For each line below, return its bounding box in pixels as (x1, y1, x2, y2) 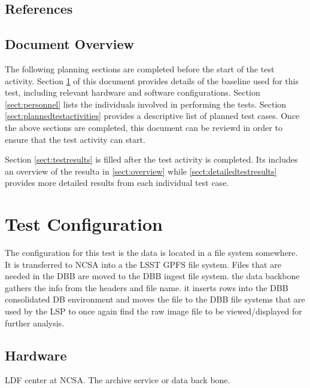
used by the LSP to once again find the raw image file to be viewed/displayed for (5, 305, 302, 317)
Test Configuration (5, 212, 163, 236)
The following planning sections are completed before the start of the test (5, 62, 275, 75)
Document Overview (5, 35, 134, 53)
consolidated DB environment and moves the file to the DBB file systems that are (5, 293, 305, 305)
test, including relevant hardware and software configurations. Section (5, 86, 260, 99)
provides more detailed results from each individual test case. (5, 176, 229, 189)
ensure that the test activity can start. (5, 133, 145, 145)
